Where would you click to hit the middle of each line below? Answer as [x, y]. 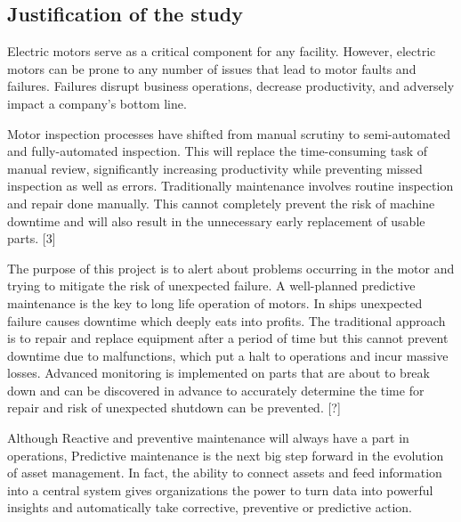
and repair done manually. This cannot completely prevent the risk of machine [221, 203]
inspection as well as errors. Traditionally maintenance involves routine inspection [230, 186]
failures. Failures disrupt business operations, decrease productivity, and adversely [231, 86]
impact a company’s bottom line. [97, 103]
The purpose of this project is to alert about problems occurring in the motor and [231, 268]
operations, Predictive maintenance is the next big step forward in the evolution [226, 455]
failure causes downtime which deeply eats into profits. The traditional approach [226, 320]
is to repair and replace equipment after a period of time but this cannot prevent [228, 338]
